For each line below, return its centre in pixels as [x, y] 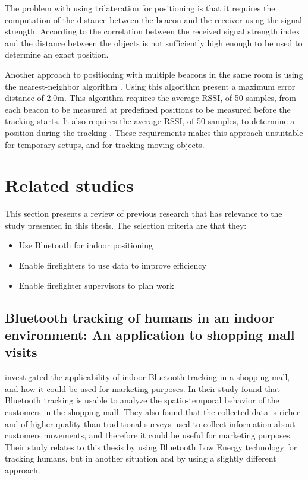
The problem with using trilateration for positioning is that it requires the [140, 8]
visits [21, 352]
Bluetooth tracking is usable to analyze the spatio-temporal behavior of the [142, 400]
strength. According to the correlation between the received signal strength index [153, 31]
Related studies [69, 185]
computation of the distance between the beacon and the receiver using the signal [154, 19]
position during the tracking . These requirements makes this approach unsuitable [154, 132]
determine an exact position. [57, 54]
